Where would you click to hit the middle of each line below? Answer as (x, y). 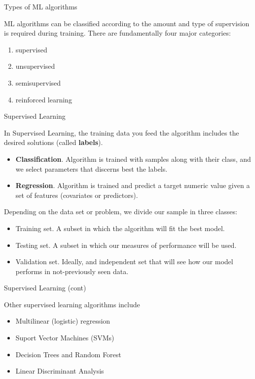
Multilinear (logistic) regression (63, 321)
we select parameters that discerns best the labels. (91, 168)
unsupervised (35, 66)
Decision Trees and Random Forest (68, 354)
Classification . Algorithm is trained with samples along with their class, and (133, 159)
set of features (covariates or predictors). (77, 195)
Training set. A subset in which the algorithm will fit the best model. (120, 228)
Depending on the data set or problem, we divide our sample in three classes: (121, 212)
